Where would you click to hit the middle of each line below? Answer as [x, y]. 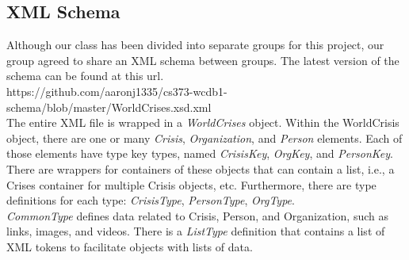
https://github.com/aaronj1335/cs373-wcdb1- [117, 91]
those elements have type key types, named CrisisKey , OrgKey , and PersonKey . [200, 153]
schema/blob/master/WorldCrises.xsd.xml [109, 107]
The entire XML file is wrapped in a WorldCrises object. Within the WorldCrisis [203, 122]
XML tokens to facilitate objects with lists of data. [130, 246]
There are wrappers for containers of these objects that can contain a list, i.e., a [201, 168]
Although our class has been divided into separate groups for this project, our [195, 45]
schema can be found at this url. [85, 76]
